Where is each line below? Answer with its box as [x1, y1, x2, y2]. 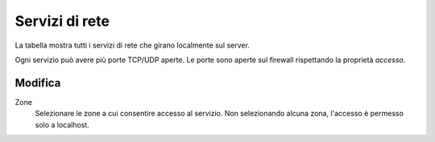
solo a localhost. [35, 119, 90, 129]
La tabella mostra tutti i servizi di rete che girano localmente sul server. [14, 40, 250, 50]
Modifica [14, 76, 61, 90]
